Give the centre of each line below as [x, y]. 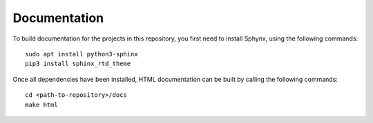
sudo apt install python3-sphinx [82, 54]
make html [41, 104]
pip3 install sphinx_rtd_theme [78, 64]
